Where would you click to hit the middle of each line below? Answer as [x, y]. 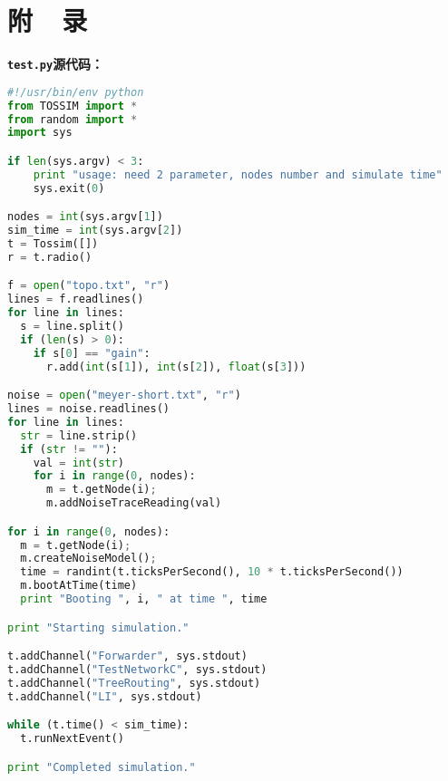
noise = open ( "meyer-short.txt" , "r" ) [124, 395]
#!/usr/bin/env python [76, 92]
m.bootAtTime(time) [79, 586]
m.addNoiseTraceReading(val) [134, 503]
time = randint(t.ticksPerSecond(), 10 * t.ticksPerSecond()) [212, 572]
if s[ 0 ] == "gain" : [92, 353]
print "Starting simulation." [98, 627]
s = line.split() [72, 326]
